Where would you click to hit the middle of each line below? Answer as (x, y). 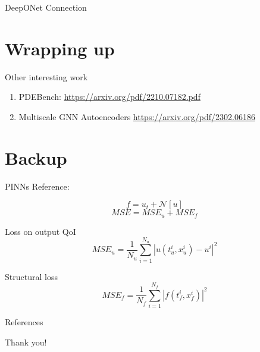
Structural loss (31, 276)
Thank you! (26, 342)
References (24, 321)
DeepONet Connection (46, 7)
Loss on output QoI (40, 231)
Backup (36, 157)
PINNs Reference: (37, 186)
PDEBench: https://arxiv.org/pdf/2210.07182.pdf (109, 97)
